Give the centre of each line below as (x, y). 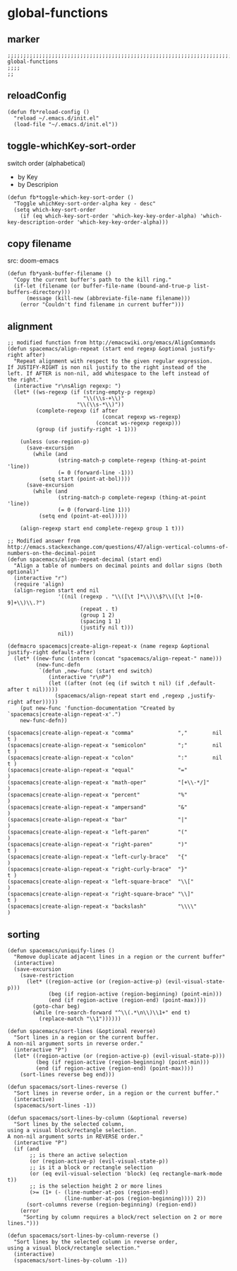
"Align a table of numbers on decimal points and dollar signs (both (118, 566)
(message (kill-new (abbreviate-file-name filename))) (108, 299)
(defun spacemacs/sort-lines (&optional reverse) (82, 1032)
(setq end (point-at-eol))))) (83, 516)
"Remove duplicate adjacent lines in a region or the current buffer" (120, 957)
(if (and (26, 1149)
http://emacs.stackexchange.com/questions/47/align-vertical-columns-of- (118, 547)
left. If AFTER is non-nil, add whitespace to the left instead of (109, 374)
